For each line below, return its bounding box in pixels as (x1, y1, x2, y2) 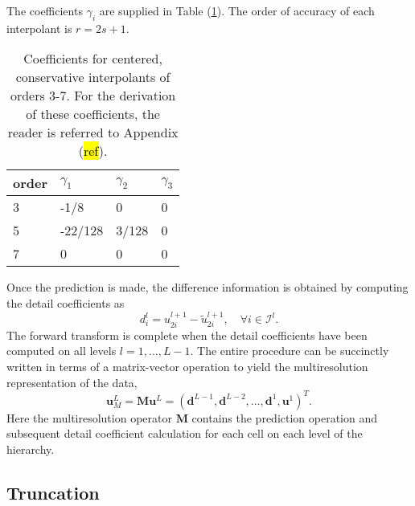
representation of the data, (6, 373, 138, 390)
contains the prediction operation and (191, 409, 378, 426)
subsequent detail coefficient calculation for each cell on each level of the (6, 425, 363, 442)
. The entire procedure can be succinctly (190, 342, 389, 359)
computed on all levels (6, 342, 117, 359)
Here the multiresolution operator (6, 409, 172, 426)
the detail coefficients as (6, 294, 125, 311)
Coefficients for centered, (23, 49, 162, 68)
